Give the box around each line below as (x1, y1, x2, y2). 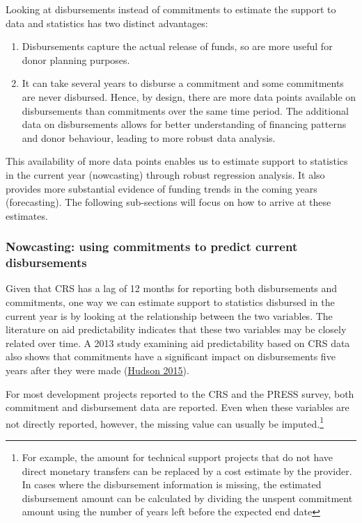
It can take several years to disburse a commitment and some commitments (22, 76, 344, 90)
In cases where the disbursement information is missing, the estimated (22, 477, 322, 492)
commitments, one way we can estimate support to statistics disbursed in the (6, 295, 335, 309)
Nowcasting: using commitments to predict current (6, 238, 298, 255)
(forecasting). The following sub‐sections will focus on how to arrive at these (6, 195, 331, 209)
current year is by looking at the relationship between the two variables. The (6, 308, 333, 323)
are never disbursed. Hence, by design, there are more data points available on (22, 89, 356, 104)
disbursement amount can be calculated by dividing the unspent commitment (22, 490, 353, 505)
